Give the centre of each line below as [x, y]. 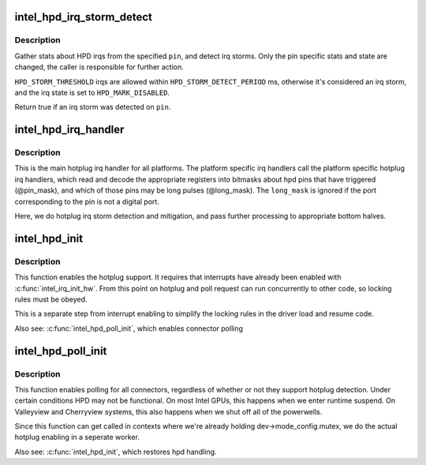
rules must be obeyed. [51, 299]
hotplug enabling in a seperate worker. [77, 437]
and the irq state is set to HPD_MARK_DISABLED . [92, 92]
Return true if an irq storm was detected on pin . [93, 107]
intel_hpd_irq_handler [69, 130]
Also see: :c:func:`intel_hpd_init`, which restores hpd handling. [116, 452]
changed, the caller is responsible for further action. [99, 67]
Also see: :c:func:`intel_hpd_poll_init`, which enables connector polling [129, 328]
